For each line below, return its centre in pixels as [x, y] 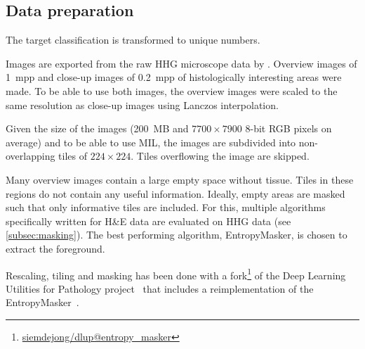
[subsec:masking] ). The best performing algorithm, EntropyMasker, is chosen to [177, 235]
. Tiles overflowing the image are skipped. [220, 156]
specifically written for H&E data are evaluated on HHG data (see [148, 221]
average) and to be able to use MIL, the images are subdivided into [151, 142]
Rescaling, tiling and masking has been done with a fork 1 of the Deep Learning [176, 274]
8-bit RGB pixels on [288, 128]
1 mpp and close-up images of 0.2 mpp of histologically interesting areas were [174, 77]
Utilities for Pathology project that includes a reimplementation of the [160, 288]
